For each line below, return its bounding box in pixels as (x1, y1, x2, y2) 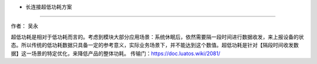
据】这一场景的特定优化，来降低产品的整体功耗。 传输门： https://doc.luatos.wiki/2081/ (11, 50, 220, 57)
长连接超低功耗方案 (25, 4, 72, 10)
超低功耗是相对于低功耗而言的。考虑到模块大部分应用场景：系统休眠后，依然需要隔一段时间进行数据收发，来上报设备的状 (11, 33, 304, 41)
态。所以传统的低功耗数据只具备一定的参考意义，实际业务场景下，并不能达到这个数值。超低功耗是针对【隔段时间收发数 (11, 42, 299, 49)
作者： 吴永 (11, 22, 38, 29)
